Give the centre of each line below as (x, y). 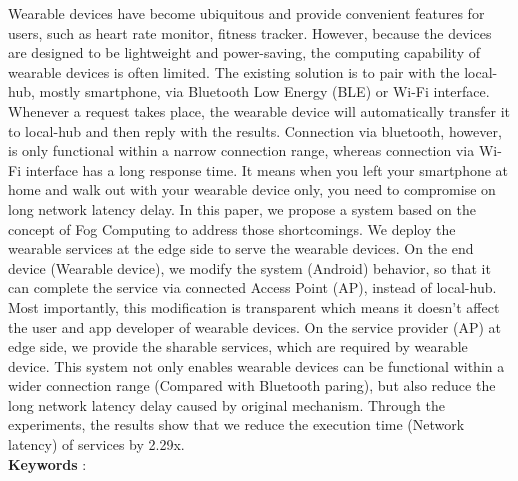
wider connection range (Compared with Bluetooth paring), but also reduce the (252, 385)
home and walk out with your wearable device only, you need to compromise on (252, 189)
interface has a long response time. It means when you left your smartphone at (267, 169)
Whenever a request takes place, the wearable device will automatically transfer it (259, 110)
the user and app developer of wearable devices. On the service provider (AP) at (254, 326)
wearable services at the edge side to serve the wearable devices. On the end (241, 248)
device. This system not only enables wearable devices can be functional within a (256, 365)
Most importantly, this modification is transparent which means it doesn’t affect (254, 306)
